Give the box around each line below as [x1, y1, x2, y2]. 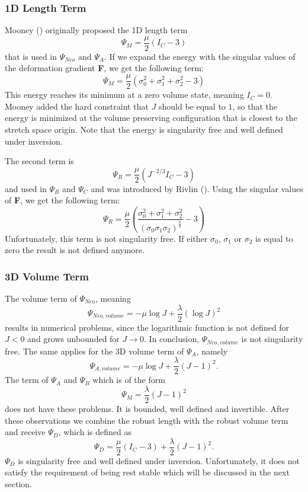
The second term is [5, 155, 74, 167]
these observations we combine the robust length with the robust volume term [5, 414, 288, 426]
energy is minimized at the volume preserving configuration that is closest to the [5, 111, 297, 124]
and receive [5, 426, 46, 438]
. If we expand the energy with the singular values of [104, 50, 296, 62]
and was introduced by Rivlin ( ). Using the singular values [91, 182, 303, 194]
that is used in [5, 50, 57, 62]
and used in [5, 182, 47, 194]
